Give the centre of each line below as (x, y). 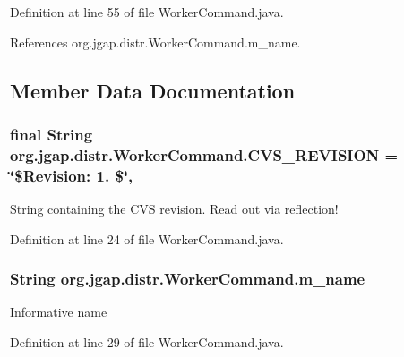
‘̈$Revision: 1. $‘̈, (72, 175)
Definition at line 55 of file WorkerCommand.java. (147, 12)
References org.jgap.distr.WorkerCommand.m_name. (155, 42)
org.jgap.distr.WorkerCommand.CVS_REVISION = (204, 154)
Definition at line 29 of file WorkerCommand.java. (147, 342)
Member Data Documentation (153, 90)
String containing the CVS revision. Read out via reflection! (174, 209)
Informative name (59, 312)
